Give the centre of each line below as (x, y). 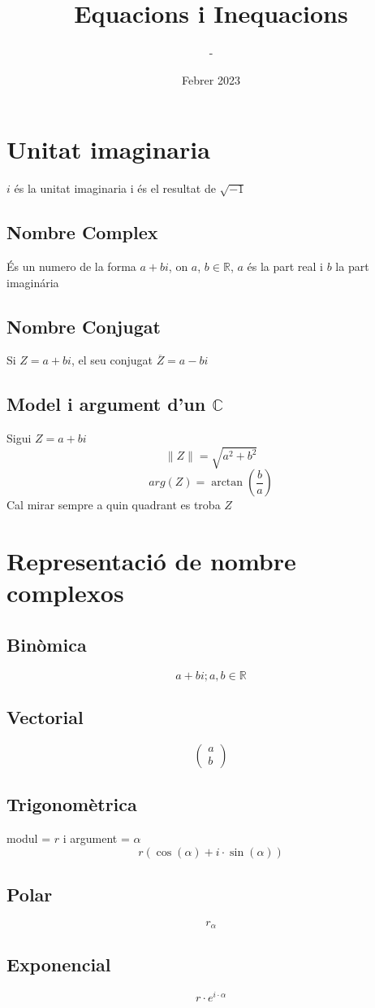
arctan (227, 483)
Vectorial (45, 717)
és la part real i (285, 266)
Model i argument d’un (106, 404)
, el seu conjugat (112, 360)
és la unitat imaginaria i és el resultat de (115, 188)
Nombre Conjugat (84, 326)
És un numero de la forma (71, 266)
